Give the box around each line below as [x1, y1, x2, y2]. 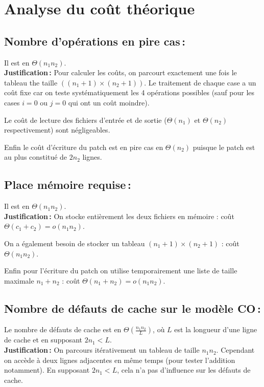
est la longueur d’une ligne [174, 324, 257, 335]
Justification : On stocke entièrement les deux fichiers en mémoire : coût [4, 210, 234, 221]
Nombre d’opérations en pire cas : [4, 33, 186, 49]
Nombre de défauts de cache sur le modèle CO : [4, 300, 261, 316]
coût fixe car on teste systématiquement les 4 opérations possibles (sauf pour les [4, 87, 255, 98]
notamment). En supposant [4, 364, 90, 375]
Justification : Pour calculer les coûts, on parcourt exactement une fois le [4, 67, 237, 78]
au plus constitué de [4, 152, 67, 162]
